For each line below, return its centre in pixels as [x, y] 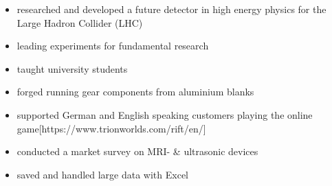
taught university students [72, 68]
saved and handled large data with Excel [103, 174]
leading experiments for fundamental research [113, 46]
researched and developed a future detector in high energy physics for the [171, 9]
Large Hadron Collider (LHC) [80, 22]
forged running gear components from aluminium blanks [135, 92]
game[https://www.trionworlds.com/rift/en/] [111, 128]
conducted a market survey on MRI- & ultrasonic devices [137, 151]
